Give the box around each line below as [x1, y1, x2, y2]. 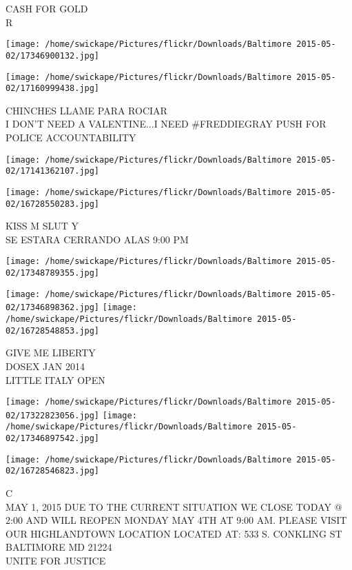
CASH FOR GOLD [6, 1, 88, 15]
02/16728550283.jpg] [6, 199, 100, 209]
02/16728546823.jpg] [6, 466, 100, 476]
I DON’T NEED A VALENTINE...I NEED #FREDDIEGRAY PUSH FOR [6, 116, 327, 131]
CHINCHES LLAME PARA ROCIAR [6, 103, 167, 117]
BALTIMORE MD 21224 [6, 540, 112, 554]
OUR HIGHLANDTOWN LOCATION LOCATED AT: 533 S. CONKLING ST [6, 526, 342, 540]
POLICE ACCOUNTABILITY [6, 130, 136, 144]
